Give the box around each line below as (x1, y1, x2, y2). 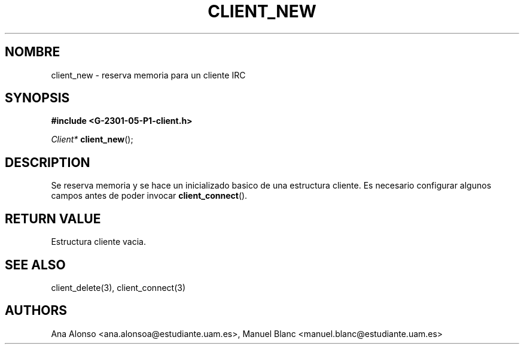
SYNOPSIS (5, 90, 70, 106)
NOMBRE (5, 44, 60, 60)
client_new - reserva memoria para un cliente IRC (51, 69, 246, 80)
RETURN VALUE (5, 211, 101, 226)
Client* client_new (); (51, 134, 133, 145)
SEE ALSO (5, 257, 66, 272)
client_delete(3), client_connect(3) (51, 282, 186, 293)
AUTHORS (5, 303, 68, 318)
